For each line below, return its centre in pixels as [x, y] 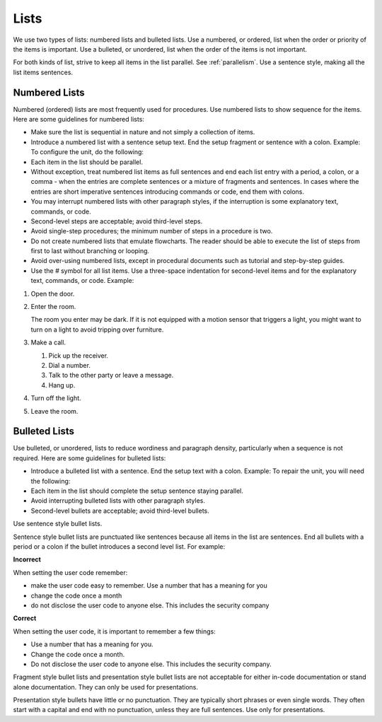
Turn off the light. [56, 398]
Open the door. [53, 293]
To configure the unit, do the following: [87, 152]
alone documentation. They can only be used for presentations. [105, 687]
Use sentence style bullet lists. [58, 524]
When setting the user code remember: [70, 572]
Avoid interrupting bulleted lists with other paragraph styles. [118, 501]
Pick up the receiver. [79, 355]
